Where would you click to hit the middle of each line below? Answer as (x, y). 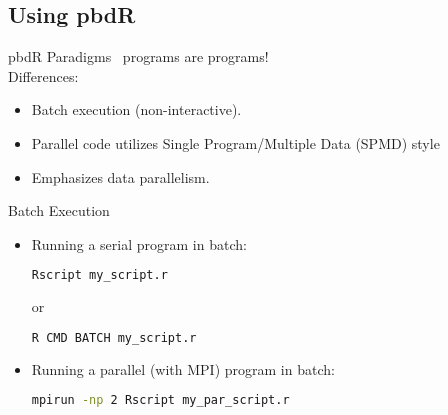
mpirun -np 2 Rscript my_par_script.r (160, 400)
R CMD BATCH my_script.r (114, 337)
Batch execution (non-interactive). (136, 109)
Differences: (43, 75)
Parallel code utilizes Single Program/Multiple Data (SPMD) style (235, 142)
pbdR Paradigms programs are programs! (138, 56)
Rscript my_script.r (99, 275)
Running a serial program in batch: (139, 243)
